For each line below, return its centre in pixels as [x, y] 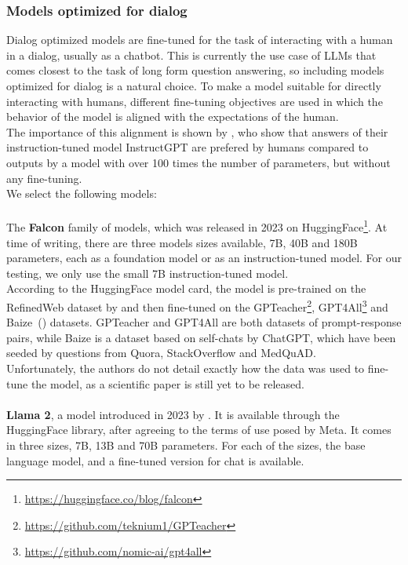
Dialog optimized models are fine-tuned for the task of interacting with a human [200, 40]
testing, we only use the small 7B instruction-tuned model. [148, 273]
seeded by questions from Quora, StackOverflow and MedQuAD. [161, 353]
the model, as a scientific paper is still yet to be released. [168, 383]
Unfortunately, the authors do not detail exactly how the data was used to [186, 368]
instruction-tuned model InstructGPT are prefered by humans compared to [188, 147]
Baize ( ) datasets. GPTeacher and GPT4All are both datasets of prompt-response [204, 322]
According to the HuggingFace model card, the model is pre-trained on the [186, 288]
